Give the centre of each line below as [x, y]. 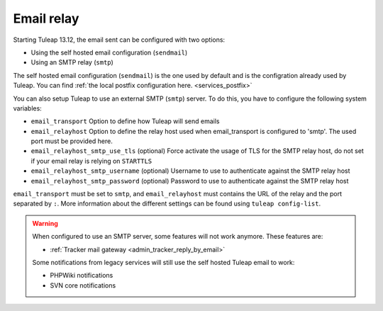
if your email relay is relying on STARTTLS [91, 161]
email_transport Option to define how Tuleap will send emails [125, 121]
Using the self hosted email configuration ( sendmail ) [109, 52]
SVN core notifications [83, 285]
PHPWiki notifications [82, 276]
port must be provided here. [72, 141]
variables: [27, 108]
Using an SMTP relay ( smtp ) [72, 62]
